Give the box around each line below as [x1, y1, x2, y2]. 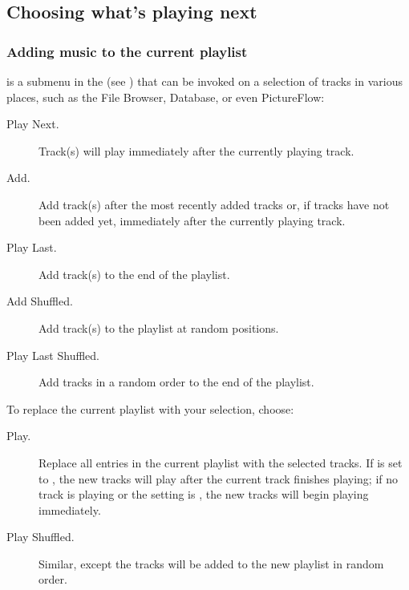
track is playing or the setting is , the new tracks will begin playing [38, 486, 369, 503]
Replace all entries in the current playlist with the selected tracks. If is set [38, 454, 403, 471]
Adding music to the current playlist [6, 41, 248, 61]
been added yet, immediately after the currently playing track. [38, 212, 346, 228]
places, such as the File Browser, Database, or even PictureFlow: [6, 88, 325, 105]
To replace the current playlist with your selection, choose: [6, 400, 294, 417]
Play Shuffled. [6, 528, 75, 545]
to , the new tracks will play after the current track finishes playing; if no [38, 470, 399, 487]
